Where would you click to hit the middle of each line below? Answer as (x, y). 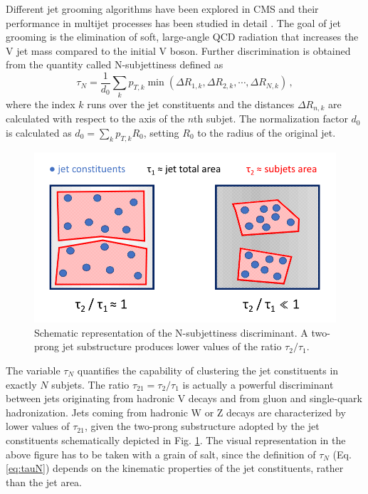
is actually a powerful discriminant (258, 384)
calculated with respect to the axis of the (95, 119)
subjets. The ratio (90, 384)
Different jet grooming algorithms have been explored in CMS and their (162, 9)
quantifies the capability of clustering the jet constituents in (208, 370)
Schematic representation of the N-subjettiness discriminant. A (171, 332)
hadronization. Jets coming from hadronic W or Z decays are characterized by (176, 412)
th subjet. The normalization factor (271, 119)
